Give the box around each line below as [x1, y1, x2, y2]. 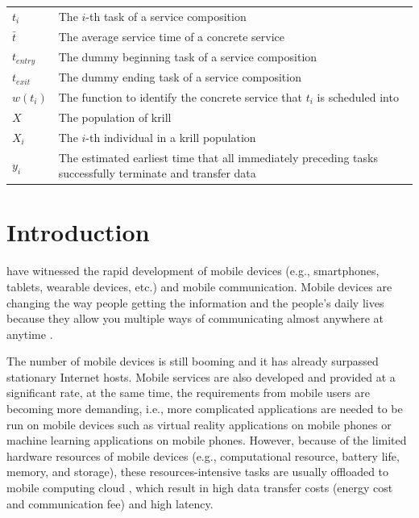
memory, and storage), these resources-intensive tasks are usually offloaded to [6, 463, 389, 480]
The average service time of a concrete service [58, 27, 284, 44]
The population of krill [58, 108, 172, 125]
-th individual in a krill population [85, 128, 256, 145]
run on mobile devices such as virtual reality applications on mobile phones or [6, 416, 392, 432]
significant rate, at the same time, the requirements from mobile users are [6, 384, 370, 401]
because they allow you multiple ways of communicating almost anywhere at [6, 310, 384, 327]
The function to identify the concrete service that [58, 88, 303, 105]
